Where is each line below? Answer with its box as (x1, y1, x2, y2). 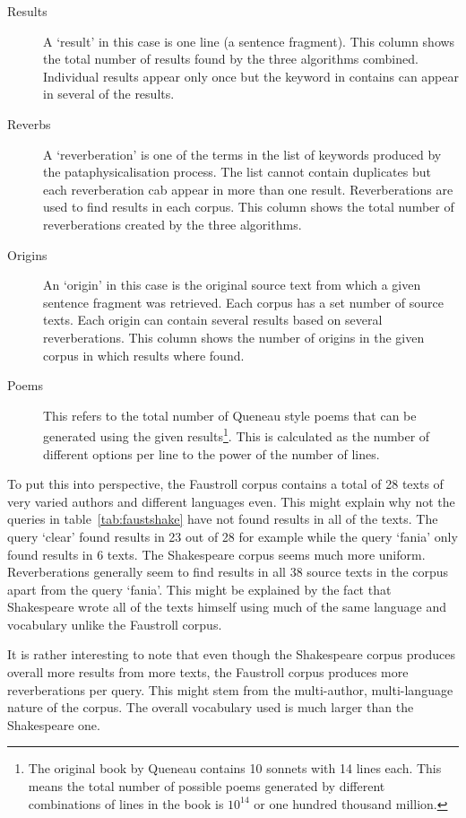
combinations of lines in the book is (28, 794, 224, 813)
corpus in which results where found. (43, 345, 245, 364)
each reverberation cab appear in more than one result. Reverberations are (43, 179, 453, 198)
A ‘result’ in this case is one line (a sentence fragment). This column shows (43, 31, 455, 50)
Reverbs (7, 114, 51, 133)
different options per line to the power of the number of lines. (43, 444, 380, 463)
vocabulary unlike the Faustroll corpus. (7, 614, 222, 633)
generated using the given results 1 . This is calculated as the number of (43, 424, 430, 445)
